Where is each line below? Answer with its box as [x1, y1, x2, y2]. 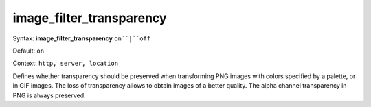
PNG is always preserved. [12, 91, 86, 99]
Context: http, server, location [12, 59, 119, 68]
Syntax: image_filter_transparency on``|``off [12, 34, 151, 43]
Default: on [12, 47, 45, 55]
